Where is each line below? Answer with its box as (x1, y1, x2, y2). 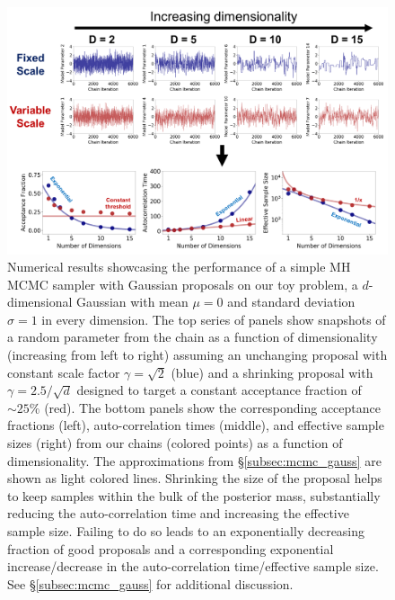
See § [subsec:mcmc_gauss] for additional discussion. (7, 574, 294, 593)
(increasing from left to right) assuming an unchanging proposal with (7, 345, 388, 364)
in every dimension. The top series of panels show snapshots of (41, 309, 386, 328)
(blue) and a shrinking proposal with (171, 363, 373, 381)
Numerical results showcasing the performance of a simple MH (7, 257, 351, 276)
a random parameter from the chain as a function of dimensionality (7, 327, 378, 346)
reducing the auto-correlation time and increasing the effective (7, 504, 349, 523)
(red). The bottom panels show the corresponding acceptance (44, 398, 381, 416)
